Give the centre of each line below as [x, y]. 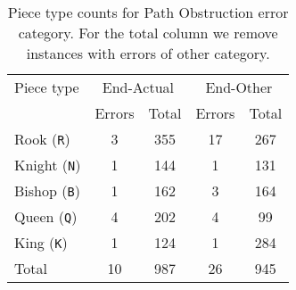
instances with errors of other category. [148, 53]
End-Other [239, 87]
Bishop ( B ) [47, 191]
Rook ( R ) [42, 139]
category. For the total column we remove [148, 33]
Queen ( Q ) [46, 216]
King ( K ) [41, 242]
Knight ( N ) [48, 165]
